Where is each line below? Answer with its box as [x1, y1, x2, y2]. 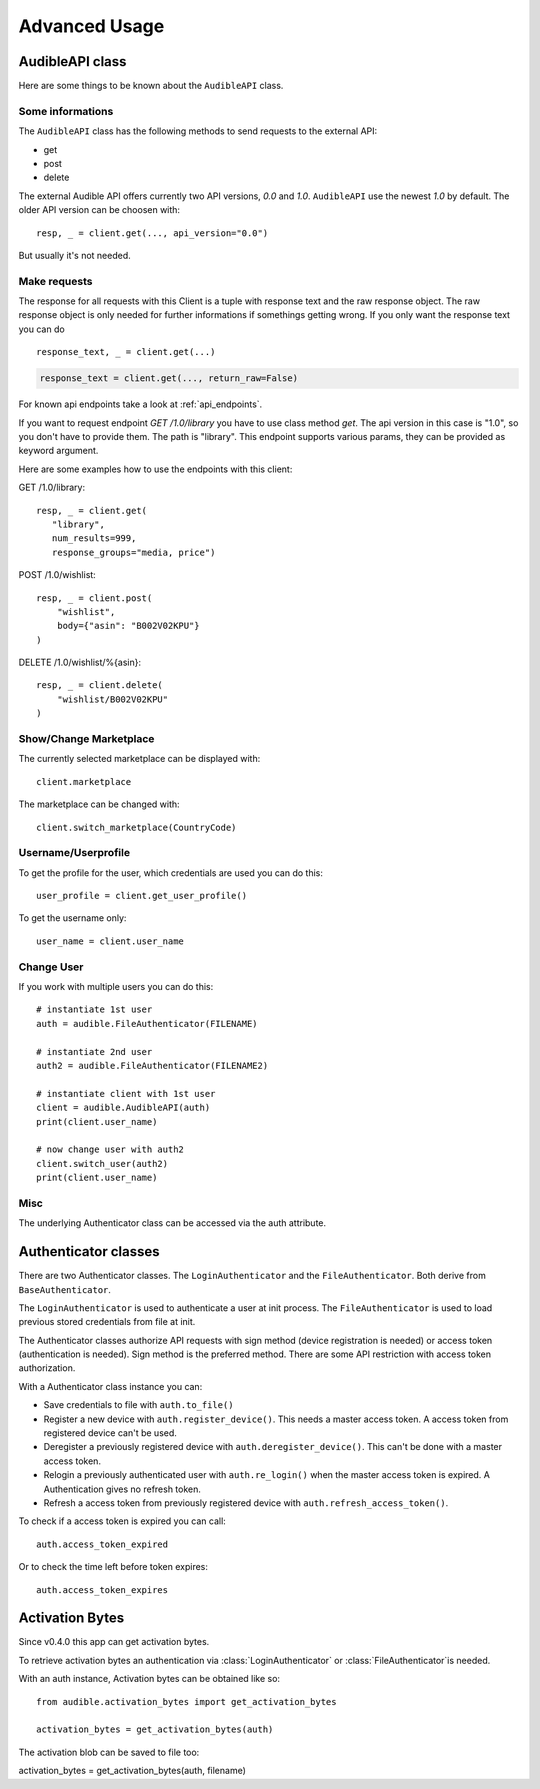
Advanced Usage [18, 15, 165, 37]
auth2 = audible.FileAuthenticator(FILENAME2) [36, 1060, 269, 1071]
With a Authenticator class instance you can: [18, 1380, 203, 1392]
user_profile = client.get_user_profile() [36, 890, 248, 902]
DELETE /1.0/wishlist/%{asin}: [18, 656, 142, 669]
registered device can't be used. [43, 1427, 177, 1439]
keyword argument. [18, 445, 99, 457]
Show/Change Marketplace [18, 732, 155, 746]
